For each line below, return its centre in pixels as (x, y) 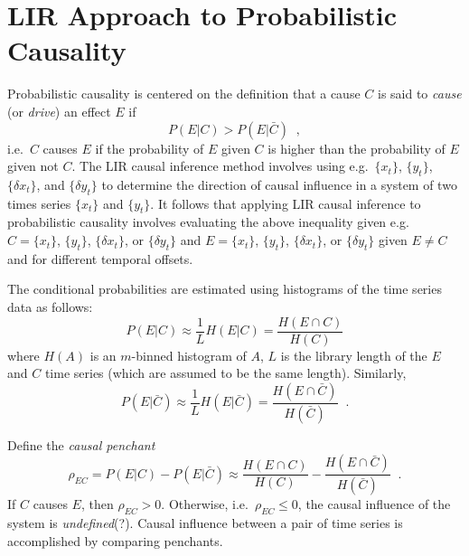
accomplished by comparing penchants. (115, 540)
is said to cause (419, 94)
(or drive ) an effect (59, 111)
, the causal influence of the (374, 504)
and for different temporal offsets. (100, 258)
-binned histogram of (189, 355)
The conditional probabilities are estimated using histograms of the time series (225, 289)
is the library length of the (354, 355)
